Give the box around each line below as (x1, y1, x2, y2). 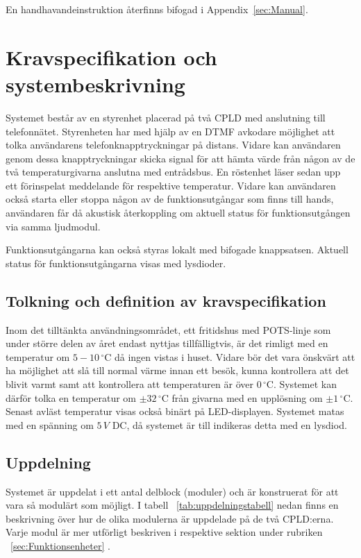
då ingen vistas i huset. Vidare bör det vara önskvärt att (114, 349, 355, 364)
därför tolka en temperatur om (6, 390, 137, 405)
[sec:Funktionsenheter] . (10, 538, 110, 552)
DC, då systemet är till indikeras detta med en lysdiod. (112, 417, 347, 432)
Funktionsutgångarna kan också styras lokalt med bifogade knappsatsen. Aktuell (6, 242, 349, 257)
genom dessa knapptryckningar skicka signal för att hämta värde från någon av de (6, 151, 355, 165)
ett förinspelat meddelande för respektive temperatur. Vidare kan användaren (6, 178, 336, 192)
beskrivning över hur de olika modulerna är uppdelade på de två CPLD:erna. (6, 511, 334, 525)
